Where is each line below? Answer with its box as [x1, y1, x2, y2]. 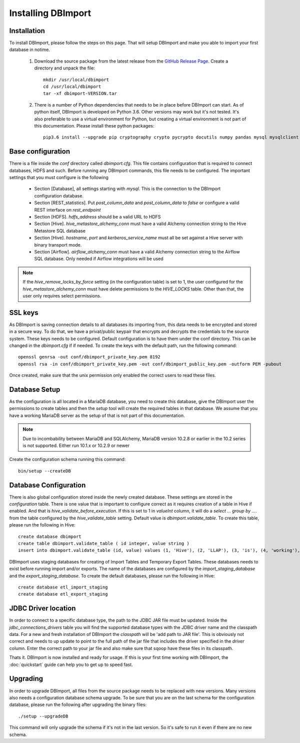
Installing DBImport [9, 7, 91, 18]
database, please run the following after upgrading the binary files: [9, 701, 147, 707]
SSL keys [9, 308, 38, 317]
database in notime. [9, 46, 50, 52]
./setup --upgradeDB [18, 713, 68, 719]
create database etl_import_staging [18, 584, 108, 590]
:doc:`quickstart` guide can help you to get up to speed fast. [9, 661, 133, 667]
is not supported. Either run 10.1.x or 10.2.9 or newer [22, 442, 130, 448]
